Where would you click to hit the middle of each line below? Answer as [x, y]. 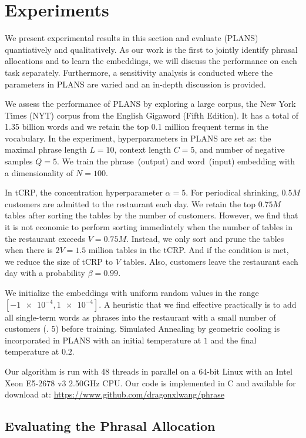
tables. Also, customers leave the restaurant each [211, 261]
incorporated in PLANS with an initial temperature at [103, 340]
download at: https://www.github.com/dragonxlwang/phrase [115, 394]
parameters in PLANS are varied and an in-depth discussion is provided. [135, 84]
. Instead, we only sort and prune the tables [205, 238]
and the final [233, 340]
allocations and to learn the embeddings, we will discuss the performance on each [151, 61]
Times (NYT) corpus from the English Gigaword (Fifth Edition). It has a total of [152, 115]
